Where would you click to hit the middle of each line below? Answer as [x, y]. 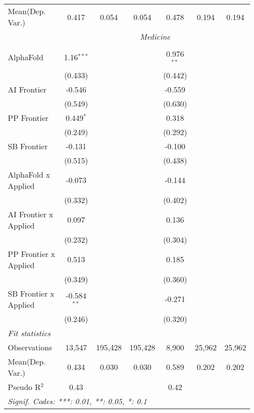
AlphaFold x [29, 174]
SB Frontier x [31, 293]
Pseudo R [24, 387]
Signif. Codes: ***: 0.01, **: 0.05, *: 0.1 [77, 401]
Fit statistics [29, 333]
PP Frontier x [32, 253]
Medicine [155, 36]
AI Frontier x [31, 214]
